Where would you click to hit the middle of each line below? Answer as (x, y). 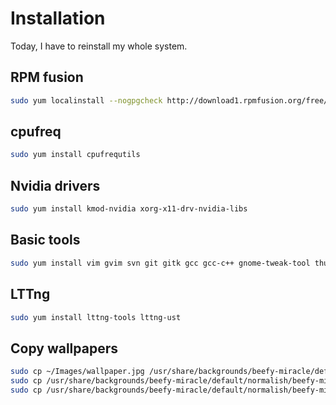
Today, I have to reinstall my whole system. (99, 46)
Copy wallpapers (64, 348)
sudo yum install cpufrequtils (75, 155)
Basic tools (45, 240)
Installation (58, 18)
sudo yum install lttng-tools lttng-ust (96, 317)
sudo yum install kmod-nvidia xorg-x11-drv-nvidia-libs (129, 209)
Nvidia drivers (55, 185)
